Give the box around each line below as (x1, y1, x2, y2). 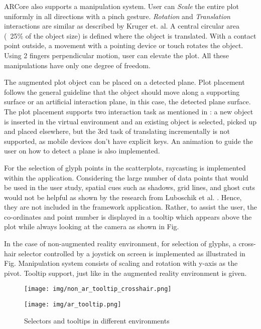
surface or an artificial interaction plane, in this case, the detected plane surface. (4, 96, 251, 107)
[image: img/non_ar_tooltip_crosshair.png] (24, 285, 172, 293)
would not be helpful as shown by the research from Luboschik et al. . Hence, (4, 192, 242, 202)
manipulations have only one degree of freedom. (4, 60, 151, 70)
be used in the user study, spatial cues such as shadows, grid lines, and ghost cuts (4, 182, 255, 193)
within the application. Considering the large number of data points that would (4, 172, 248, 183)
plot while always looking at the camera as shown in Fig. (4, 221, 179, 232)
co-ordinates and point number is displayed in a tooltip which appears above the (4, 211, 252, 222)
